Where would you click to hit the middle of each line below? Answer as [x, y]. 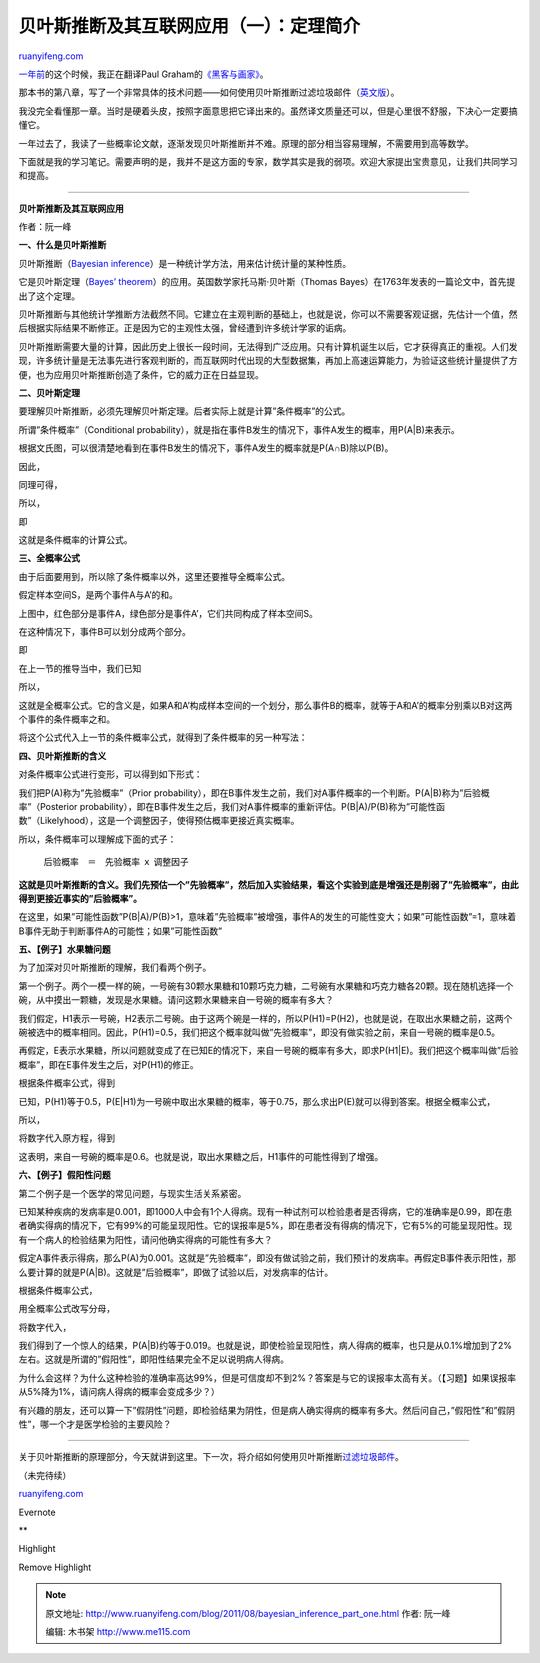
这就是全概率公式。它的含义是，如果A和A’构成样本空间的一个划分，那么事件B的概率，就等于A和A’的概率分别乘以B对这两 [265, 705]
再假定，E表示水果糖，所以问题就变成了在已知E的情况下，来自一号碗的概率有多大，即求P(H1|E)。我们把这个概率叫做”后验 [268, 1051]
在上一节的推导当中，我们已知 [80, 668]
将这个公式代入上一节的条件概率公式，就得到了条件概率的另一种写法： [163, 737]
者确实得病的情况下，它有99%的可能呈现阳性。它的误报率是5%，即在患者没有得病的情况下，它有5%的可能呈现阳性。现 [265, 1226]
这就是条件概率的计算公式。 [75, 540]
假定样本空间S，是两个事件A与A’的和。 [98, 595]
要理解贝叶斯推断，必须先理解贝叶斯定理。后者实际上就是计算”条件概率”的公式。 [184, 411]
